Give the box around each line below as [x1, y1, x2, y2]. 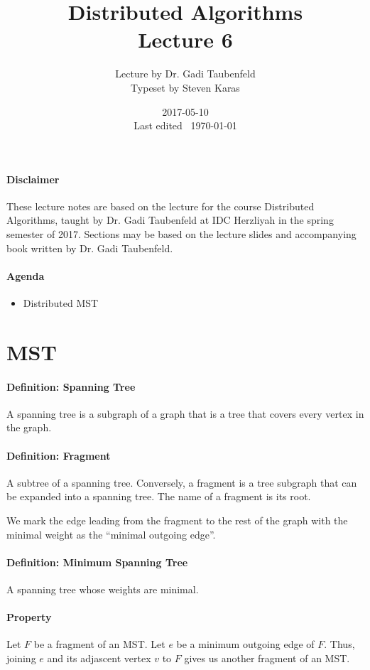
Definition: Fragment [6, 448, 111, 463]
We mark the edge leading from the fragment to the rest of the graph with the [6, 513, 348, 527]
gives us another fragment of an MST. [184, 650, 350, 665]
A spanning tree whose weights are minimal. [6, 581, 199, 596]
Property [6, 610, 52, 625]
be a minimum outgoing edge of [176, 637, 315, 652]
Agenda [6, 268, 45, 283]
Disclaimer [6, 171, 60, 186]
